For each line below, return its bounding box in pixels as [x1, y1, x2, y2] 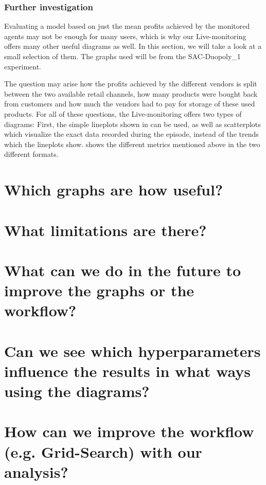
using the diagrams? [4, 381, 150, 401]
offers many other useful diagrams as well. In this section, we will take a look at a [4, 41, 262, 51]
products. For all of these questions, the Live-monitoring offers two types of [4, 108, 242, 119]
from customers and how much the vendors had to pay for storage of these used [4, 98, 255, 109]
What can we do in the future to [4, 259, 241, 280]
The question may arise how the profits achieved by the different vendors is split [4, 78, 257, 89]
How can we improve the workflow [4, 421, 254, 442]
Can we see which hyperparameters [4, 340, 261, 361]
